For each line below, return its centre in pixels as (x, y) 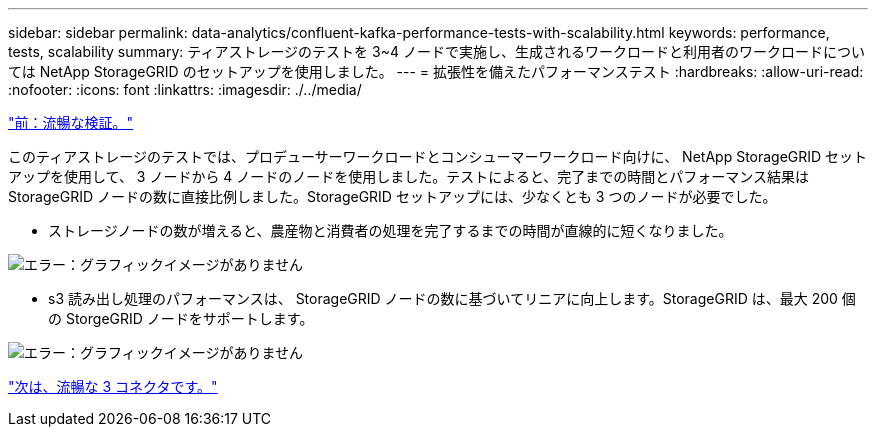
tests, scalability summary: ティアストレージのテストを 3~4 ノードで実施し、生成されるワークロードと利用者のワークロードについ (436, 51)
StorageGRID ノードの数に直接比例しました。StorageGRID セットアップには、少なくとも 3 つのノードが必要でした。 (392, 196)
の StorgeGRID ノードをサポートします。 (181, 318)
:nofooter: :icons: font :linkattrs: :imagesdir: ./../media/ (185, 89)
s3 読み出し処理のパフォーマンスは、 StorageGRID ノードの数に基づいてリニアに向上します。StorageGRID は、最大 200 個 (452, 298)
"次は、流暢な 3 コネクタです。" (113, 386)
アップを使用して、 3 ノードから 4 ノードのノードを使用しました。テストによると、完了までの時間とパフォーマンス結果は (409, 176)
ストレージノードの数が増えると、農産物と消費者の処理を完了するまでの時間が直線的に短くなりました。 (390, 230)
